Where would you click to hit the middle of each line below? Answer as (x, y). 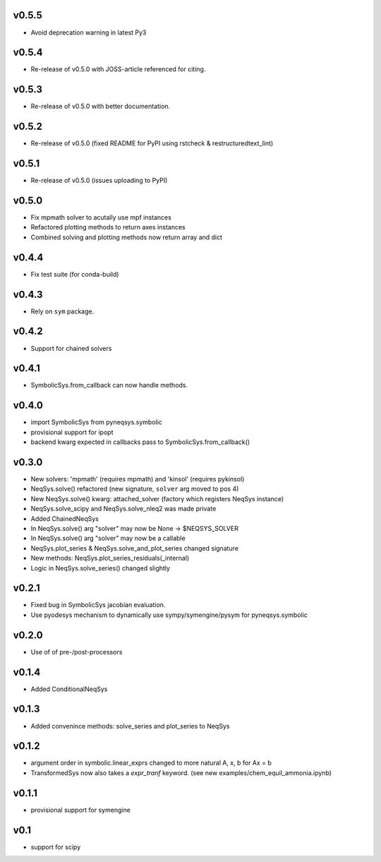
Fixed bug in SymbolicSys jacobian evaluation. (98, 605)
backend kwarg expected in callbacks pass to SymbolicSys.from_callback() (140, 442)
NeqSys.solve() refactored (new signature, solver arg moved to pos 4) (135, 489)
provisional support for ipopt (72, 432)
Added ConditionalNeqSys (69, 689)
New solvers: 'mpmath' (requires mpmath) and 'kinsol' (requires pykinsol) (138, 479)
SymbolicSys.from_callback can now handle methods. (109, 385)
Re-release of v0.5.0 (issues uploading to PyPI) (99, 181)
